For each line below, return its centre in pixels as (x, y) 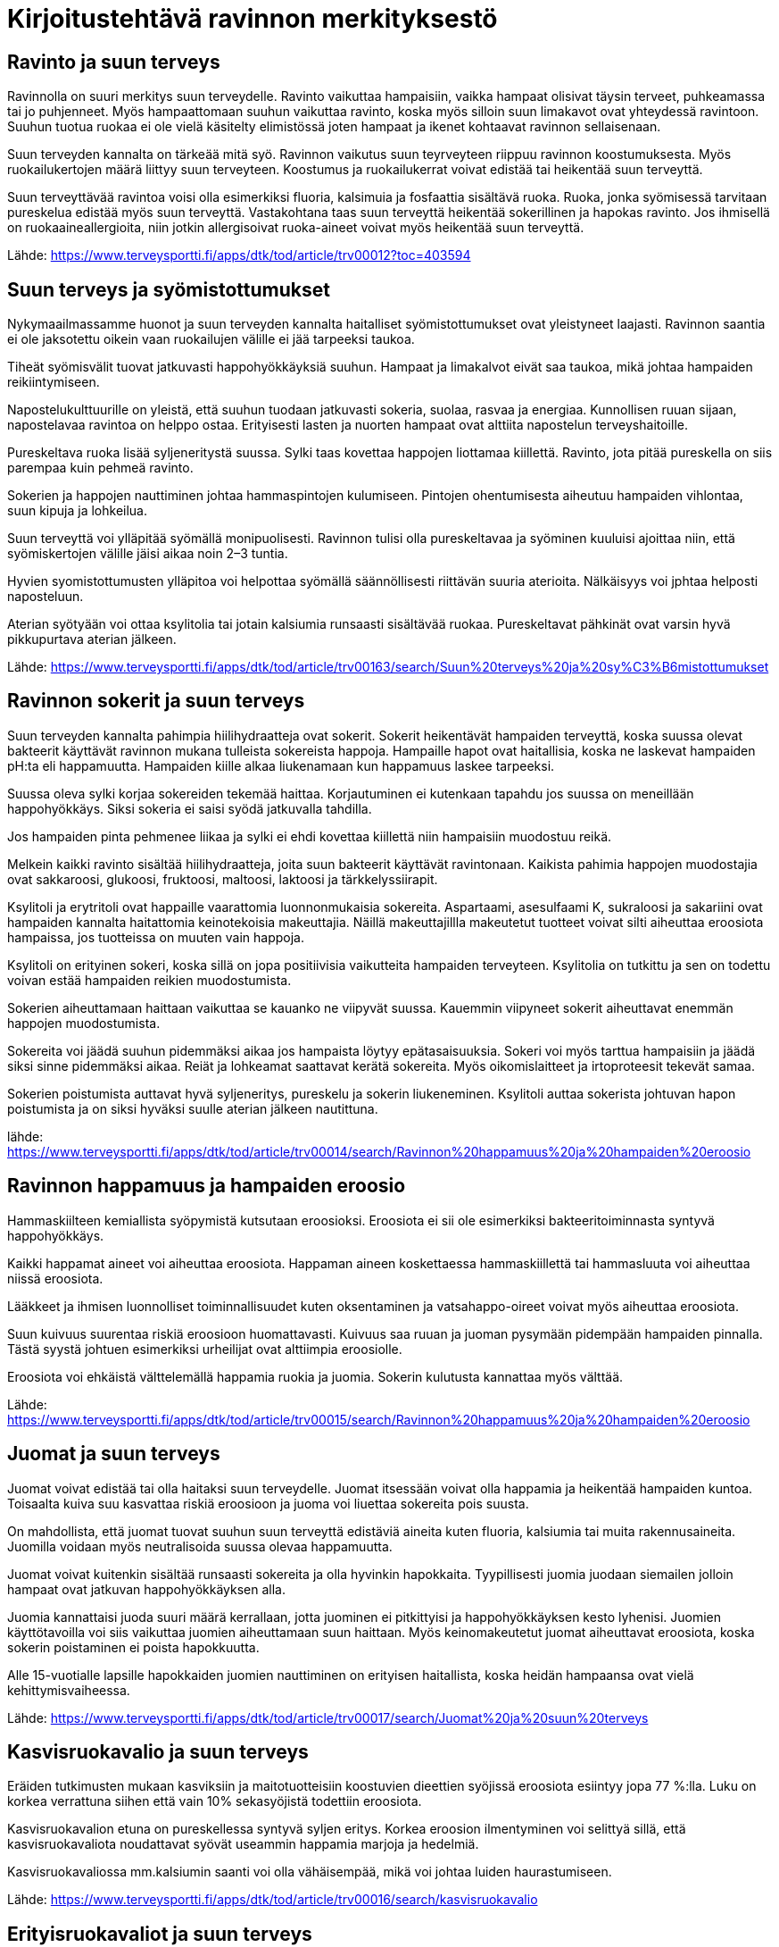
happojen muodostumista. (84, 1023)
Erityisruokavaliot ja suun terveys (160, 1934)
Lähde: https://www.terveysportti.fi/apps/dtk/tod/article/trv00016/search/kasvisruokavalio (273, 1900)
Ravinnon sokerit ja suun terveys (156, 701)
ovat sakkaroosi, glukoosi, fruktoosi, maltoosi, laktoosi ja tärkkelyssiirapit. (223, 879)
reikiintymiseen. (54, 382)
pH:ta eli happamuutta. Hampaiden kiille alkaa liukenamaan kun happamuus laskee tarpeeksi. (281, 765)
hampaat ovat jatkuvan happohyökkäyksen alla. (146, 1589)
